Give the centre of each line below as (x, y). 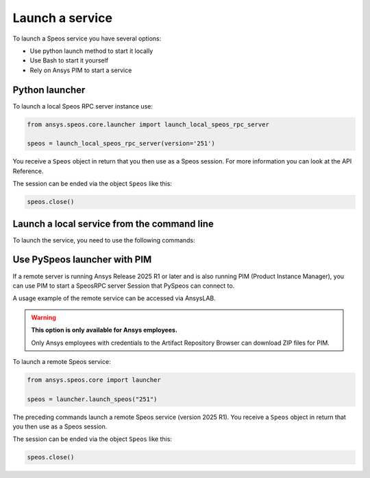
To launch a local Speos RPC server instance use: (83, 106)
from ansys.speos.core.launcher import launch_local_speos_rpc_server (148, 124)
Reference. (28, 171)
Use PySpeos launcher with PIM (82, 260)
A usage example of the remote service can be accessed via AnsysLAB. (114, 298)
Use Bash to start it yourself (69, 60)
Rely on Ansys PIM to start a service (81, 70)
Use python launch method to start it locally (91, 51)
